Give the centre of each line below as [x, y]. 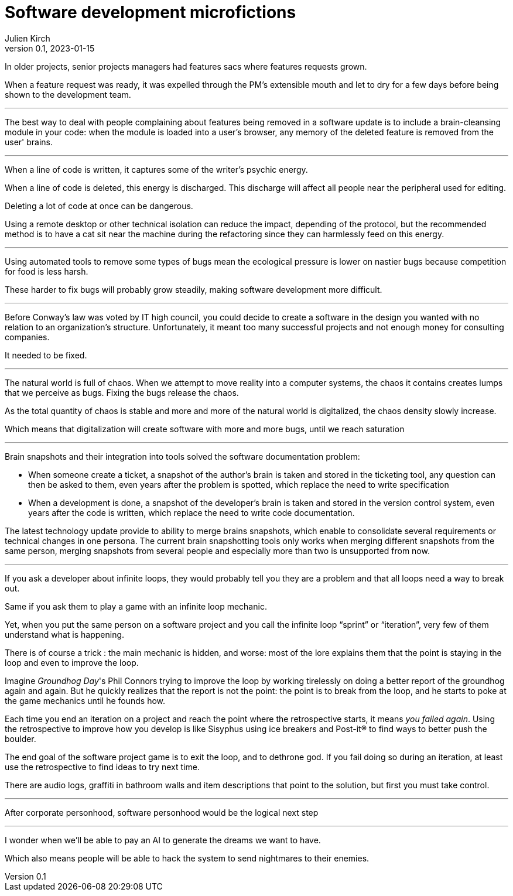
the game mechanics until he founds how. [85, 700]
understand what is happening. [65, 634]
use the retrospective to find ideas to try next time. [102, 767]
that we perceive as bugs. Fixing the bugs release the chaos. [122, 392]
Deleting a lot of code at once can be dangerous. [99, 206]
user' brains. [29, 142]
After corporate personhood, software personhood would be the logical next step [162, 812]
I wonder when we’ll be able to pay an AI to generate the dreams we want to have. [163, 840]
